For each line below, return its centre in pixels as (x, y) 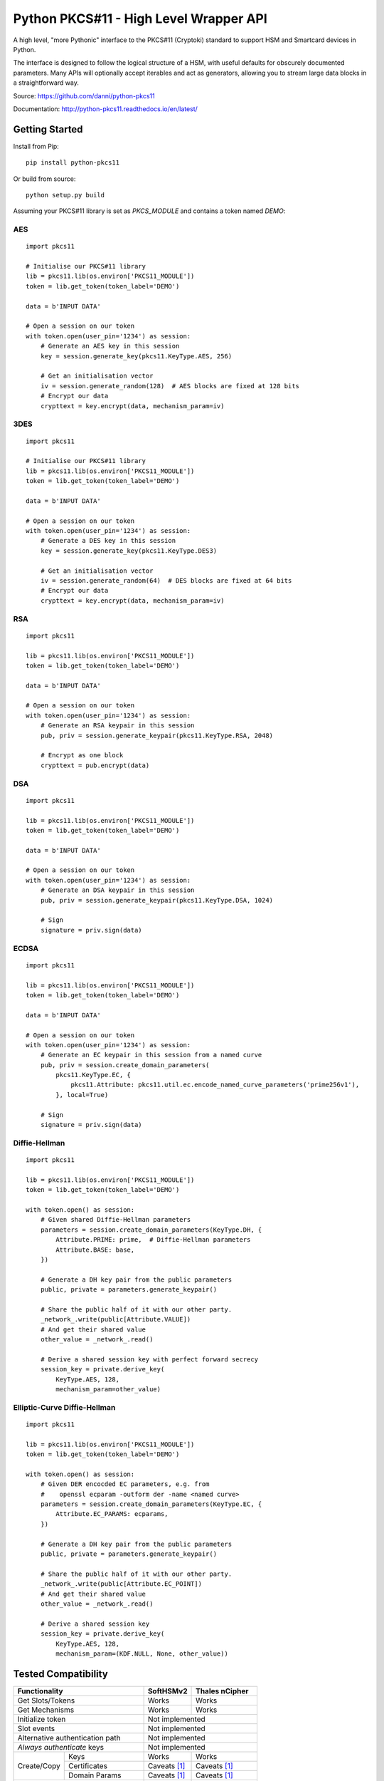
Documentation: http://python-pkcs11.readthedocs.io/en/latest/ (106, 109)
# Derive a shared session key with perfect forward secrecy (149, 1359)
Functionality (40, 1691)
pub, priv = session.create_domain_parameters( (125, 1065)
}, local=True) (82, 1095)
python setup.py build (65, 195)
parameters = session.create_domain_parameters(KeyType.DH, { (151, 1230)
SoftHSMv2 (167, 1691)
